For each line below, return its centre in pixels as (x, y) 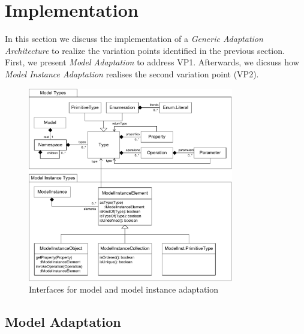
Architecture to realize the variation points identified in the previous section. (145, 50)
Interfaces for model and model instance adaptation (124, 289)
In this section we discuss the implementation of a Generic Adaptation (134, 39)
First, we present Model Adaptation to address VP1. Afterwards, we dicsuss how (152, 62)
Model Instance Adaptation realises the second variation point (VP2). (132, 73)
